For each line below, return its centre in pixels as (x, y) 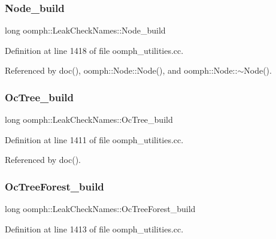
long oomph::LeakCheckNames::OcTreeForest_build (100, 209)
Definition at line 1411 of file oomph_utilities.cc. (94, 139)
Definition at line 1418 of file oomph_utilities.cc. (94, 50)
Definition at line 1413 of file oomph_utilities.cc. (94, 229)
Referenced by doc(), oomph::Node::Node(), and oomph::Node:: (121, 70)
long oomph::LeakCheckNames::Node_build (85, 30)
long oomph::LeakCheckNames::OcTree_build (89, 119)
